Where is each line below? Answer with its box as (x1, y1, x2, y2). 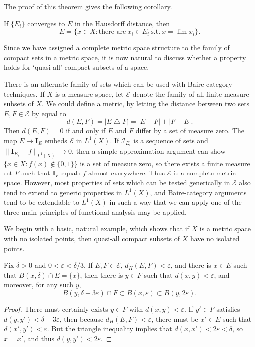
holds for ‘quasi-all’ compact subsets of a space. (4, 62, 149, 72)
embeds (44, 135, 67, 145)
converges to (27, 18, 65, 28)
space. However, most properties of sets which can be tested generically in (4, 177, 230, 188)
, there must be (151, 313, 198, 324)
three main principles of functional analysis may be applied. (4, 206, 187, 217)
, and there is (170, 260, 211, 270)
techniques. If (4, 88, 45, 99)
